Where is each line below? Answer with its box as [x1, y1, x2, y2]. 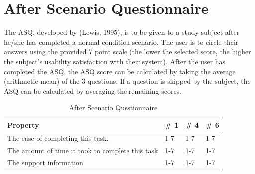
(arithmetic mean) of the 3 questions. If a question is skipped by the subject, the [4, 76, 251, 86]
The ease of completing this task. [7, 132, 109, 143]
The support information [7, 157, 83, 168]
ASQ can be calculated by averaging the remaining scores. [4, 85, 182, 96]
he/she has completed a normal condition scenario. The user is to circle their [4, 36, 239, 47]
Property [7, 119, 39, 130]
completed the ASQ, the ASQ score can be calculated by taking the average [4, 66, 236, 76]
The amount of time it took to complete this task [7, 145, 158, 155]
